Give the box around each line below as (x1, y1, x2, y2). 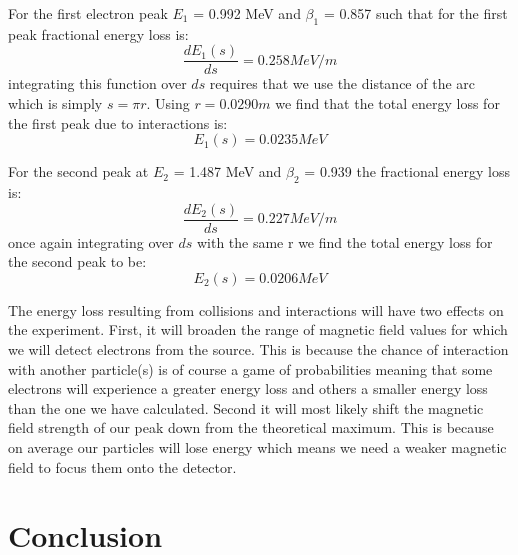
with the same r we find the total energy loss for (196, 231, 493, 252)
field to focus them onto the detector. (8, 456, 237, 477)
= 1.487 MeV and (173, 161, 282, 182)
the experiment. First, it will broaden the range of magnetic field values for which (8, 319, 508, 340)
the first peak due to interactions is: (8, 112, 228, 133)
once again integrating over (8, 231, 174, 252)
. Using (146, 93, 190, 114)
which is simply (8, 93, 103, 114)
